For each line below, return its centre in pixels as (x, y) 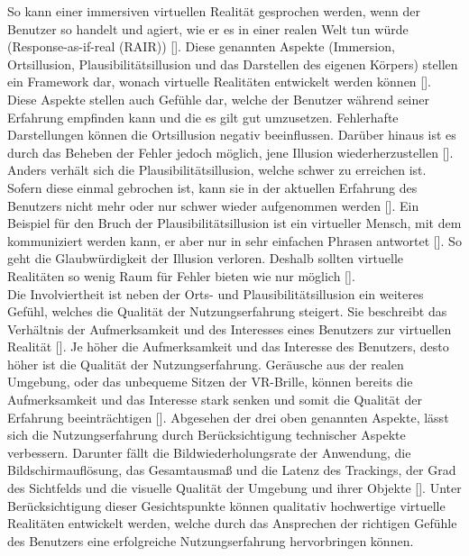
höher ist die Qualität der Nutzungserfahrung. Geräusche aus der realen (206, 364)
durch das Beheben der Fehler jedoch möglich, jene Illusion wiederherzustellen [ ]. (230, 152)
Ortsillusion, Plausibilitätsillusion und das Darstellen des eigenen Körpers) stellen (233, 64)
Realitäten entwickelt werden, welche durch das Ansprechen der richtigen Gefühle (232, 523)
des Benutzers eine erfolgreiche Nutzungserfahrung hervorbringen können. (211, 540)
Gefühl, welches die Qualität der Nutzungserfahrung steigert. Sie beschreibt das (227, 311)
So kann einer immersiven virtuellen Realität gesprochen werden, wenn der (214, 11)
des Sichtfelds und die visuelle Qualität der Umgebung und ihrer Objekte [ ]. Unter (234, 488)
